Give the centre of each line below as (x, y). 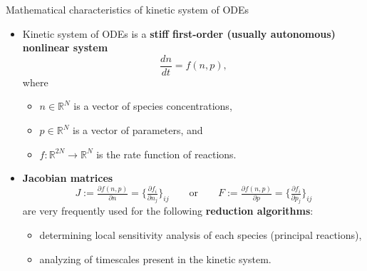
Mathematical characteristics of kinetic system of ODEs (128, 9)
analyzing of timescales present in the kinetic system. (155, 259)
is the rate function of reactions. (166, 154)
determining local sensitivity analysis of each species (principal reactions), (201, 235)
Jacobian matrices (68, 178)
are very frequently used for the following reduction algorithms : (168, 211)
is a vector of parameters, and (138, 130)
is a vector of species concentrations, (153, 106)
